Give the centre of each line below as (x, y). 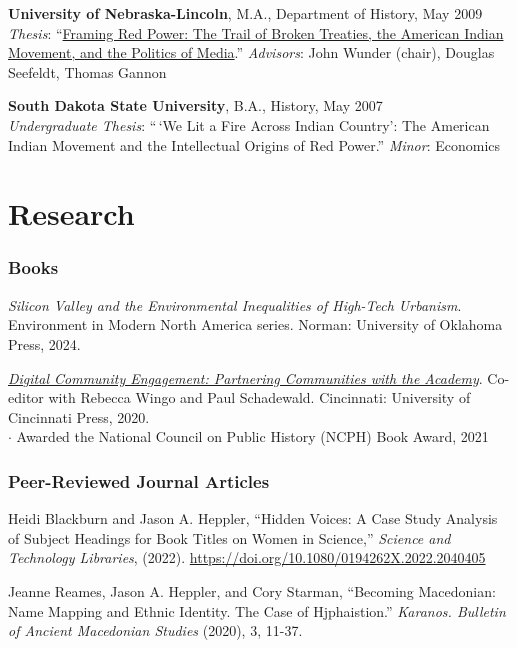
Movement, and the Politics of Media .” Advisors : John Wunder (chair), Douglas (251, 52)
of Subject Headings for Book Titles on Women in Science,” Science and (229, 537)
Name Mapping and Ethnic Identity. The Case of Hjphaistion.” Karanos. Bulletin (257, 610)
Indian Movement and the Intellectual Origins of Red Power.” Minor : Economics (254, 144)
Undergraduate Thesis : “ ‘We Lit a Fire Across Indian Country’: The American (249, 124)
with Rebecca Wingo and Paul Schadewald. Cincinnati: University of (259, 397)
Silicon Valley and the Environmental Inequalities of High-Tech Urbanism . (235, 304)
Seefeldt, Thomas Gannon (87, 71)
